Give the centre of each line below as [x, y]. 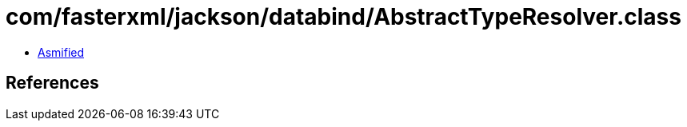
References [52, 83]
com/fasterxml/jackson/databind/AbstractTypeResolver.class [343, 17]
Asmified [61, 52]
